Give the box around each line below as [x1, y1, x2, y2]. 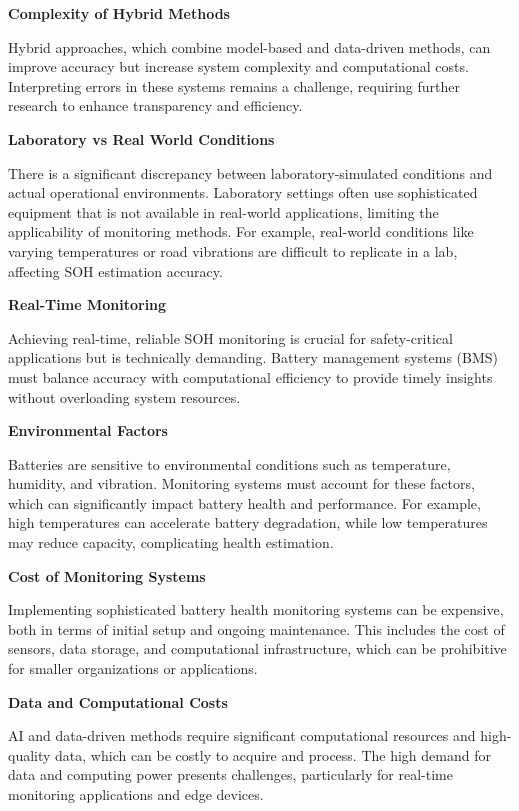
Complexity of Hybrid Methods [8, 3, 230, 23]
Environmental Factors [8, 420, 168, 441]
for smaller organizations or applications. [8, 658, 258, 679]
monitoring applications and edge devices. [8, 784, 264, 804]
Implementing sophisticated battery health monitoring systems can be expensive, [8, 599, 504, 620]
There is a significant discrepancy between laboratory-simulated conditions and [8, 162, 493, 183]
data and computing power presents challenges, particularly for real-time [8, 764, 453, 785]
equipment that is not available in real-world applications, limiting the [8, 201, 439, 222]
